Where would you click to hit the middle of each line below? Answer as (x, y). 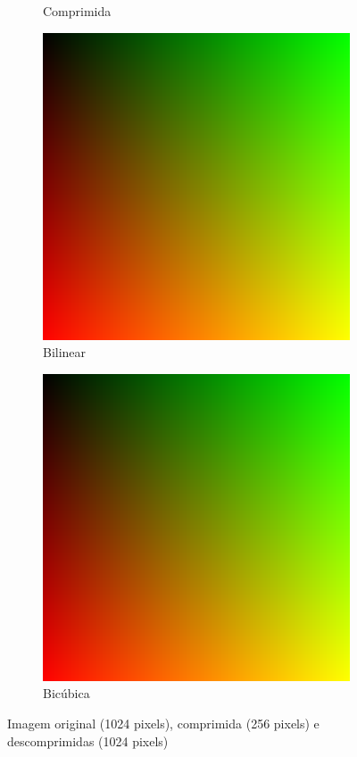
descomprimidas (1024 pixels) (88, 740)
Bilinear (65, 352)
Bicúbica (66, 693)
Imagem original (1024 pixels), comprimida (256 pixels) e (163, 723)
